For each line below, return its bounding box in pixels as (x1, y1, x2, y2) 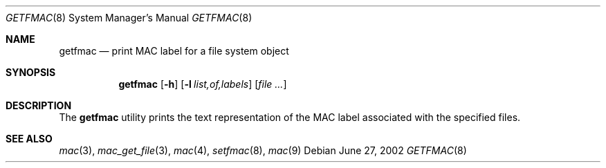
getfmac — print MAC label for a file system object (59, 45, 289, 57)
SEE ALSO (6, 133, 53, 144)
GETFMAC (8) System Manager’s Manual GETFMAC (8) (6, 12, 252, 24)
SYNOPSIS (6, 66, 56, 78)
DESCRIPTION (6, 100, 72, 111)
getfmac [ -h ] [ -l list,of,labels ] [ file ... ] (118, 78, 287, 90)
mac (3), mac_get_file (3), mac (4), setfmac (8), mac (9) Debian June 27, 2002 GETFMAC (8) (59, 144, 467, 156)
